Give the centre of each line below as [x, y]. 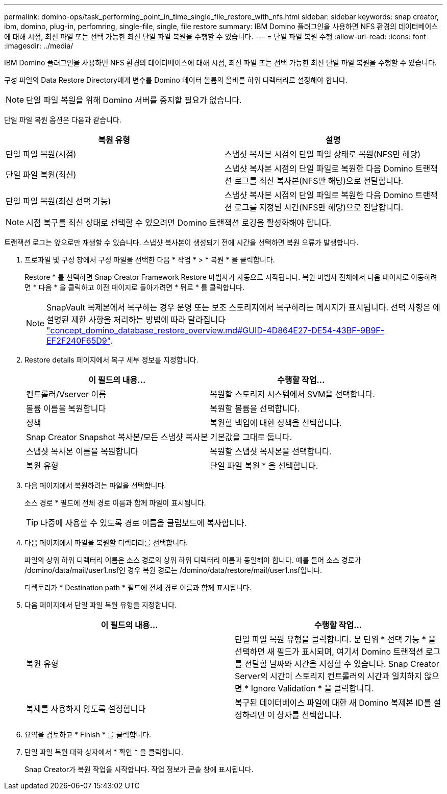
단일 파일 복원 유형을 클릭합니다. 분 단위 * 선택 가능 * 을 [335, 639]
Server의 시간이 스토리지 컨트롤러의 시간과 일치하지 [328, 676]
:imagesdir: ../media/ [39, 46]
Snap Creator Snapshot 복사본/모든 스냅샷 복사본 [117, 437]
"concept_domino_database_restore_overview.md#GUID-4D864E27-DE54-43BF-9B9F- [216, 330]
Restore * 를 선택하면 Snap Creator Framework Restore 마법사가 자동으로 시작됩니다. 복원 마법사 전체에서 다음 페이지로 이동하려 [231, 277]
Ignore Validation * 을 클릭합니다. [312, 688]
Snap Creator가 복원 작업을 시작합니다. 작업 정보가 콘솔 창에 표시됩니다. [139, 769]
